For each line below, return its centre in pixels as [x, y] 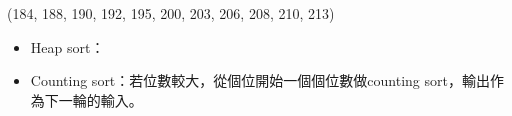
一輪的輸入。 [100, 99]
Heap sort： [67, 46]
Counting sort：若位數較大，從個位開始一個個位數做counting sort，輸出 [260, 80]
